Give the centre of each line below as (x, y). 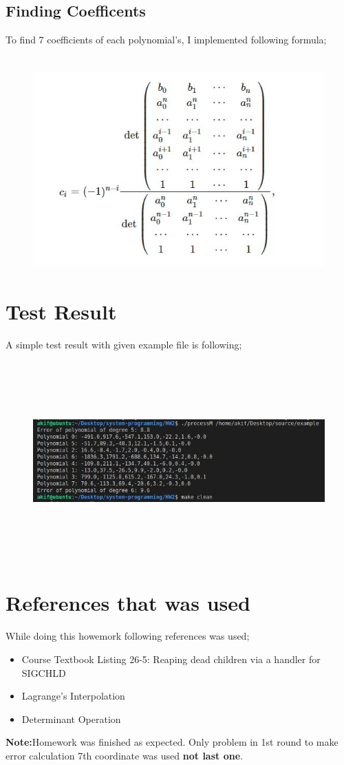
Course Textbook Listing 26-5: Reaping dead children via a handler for (171, 659)
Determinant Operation (71, 719)
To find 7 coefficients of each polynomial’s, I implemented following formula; (166, 40)
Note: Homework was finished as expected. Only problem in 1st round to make (172, 742)
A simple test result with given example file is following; (124, 345)
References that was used (128, 603)
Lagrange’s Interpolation (73, 696)
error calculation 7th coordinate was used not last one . (124, 755)
